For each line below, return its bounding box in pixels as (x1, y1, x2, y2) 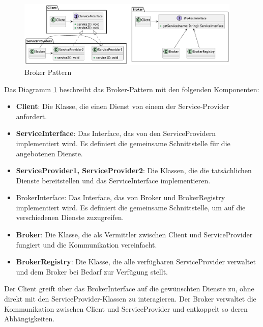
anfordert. (16, 111, 47, 121)
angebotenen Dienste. (16, 148, 83, 158)
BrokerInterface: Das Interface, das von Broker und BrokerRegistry (16, 192, 225, 203)
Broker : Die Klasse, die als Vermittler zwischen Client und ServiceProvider (16, 229, 253, 240)
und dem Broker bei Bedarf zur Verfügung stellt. (16, 266, 168, 277)
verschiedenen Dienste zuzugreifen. (16, 212, 124, 223)
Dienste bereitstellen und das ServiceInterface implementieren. (16, 175, 211, 185)
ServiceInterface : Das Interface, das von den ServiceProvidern (16, 128, 216, 139)
